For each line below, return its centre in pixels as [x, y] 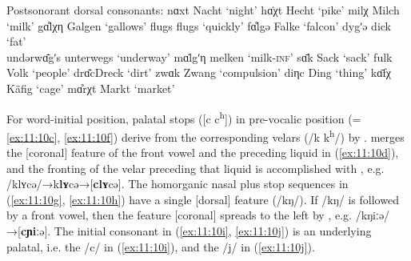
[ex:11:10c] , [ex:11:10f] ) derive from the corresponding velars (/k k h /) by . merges [205, 135]
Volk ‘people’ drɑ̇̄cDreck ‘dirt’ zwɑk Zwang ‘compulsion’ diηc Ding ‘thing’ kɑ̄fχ [199, 72]
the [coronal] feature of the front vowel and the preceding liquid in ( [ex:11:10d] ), [203, 153]
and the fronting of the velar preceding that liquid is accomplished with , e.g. [196, 168]
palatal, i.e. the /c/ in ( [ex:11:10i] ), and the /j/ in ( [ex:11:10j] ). [161, 246]
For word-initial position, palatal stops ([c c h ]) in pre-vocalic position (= [184, 117]
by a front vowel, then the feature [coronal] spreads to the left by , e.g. [179, 215]
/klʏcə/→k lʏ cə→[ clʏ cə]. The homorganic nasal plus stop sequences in [178, 184]
